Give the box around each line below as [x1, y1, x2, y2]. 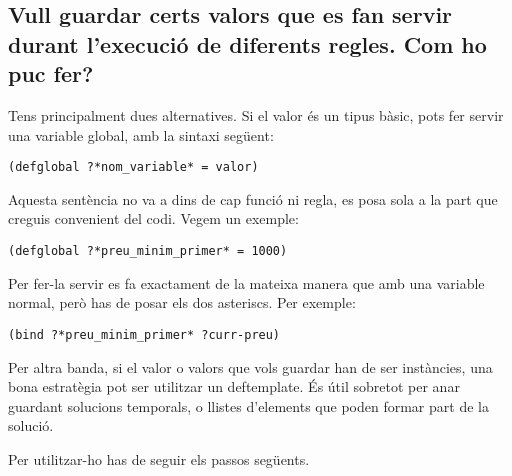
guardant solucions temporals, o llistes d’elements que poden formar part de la [8, 395, 489, 416]
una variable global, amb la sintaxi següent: [8, 124, 274, 145]
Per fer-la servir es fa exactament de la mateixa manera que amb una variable [8, 272, 485, 293]
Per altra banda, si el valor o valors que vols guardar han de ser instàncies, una [8, 356, 493, 377]
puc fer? [8, 58, 94, 89]
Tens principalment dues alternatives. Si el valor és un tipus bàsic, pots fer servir [8, 104, 504, 125]
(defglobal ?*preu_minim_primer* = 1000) [8, 244, 288, 259]
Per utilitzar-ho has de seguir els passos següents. [8, 448, 310, 469]
